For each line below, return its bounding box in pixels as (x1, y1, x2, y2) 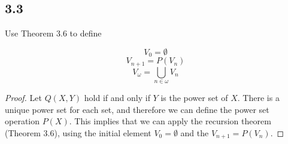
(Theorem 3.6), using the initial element (5, 126, 151, 139)
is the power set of (160, 91, 228, 104)
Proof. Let (5, 91, 42, 104)
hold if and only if (84, 91, 150, 104)
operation (5, 115, 40, 127)
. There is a (237, 91, 280, 104)
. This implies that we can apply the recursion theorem (69, 115, 271, 127)
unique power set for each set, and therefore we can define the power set (5, 103, 269, 115)
